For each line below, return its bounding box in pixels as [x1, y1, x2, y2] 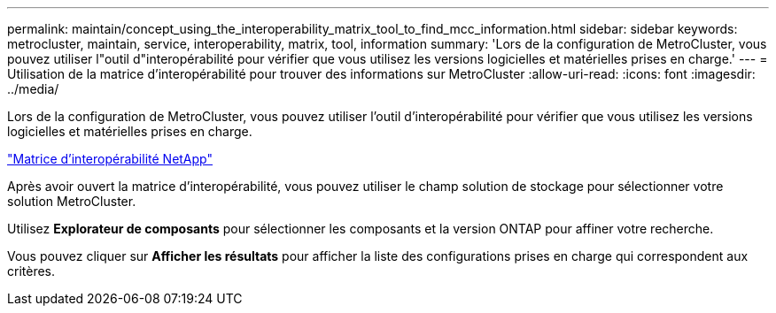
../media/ [7, 81, 59, 96]
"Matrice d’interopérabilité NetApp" [7, 151, 213, 166]
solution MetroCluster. [7, 194, 136, 209]
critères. [7, 263, 56, 279]
